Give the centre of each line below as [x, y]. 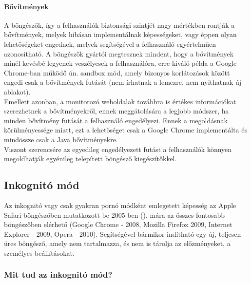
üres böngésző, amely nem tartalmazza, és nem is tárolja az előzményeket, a [117, 243]
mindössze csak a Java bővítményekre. [61, 139]
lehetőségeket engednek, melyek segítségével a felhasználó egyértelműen [110, 44]
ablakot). [17, 91]
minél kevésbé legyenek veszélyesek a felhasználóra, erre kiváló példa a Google [120, 63]
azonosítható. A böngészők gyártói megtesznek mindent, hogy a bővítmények [119, 53]
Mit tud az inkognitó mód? [58, 274]
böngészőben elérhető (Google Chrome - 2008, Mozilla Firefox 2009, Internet [118, 224]
